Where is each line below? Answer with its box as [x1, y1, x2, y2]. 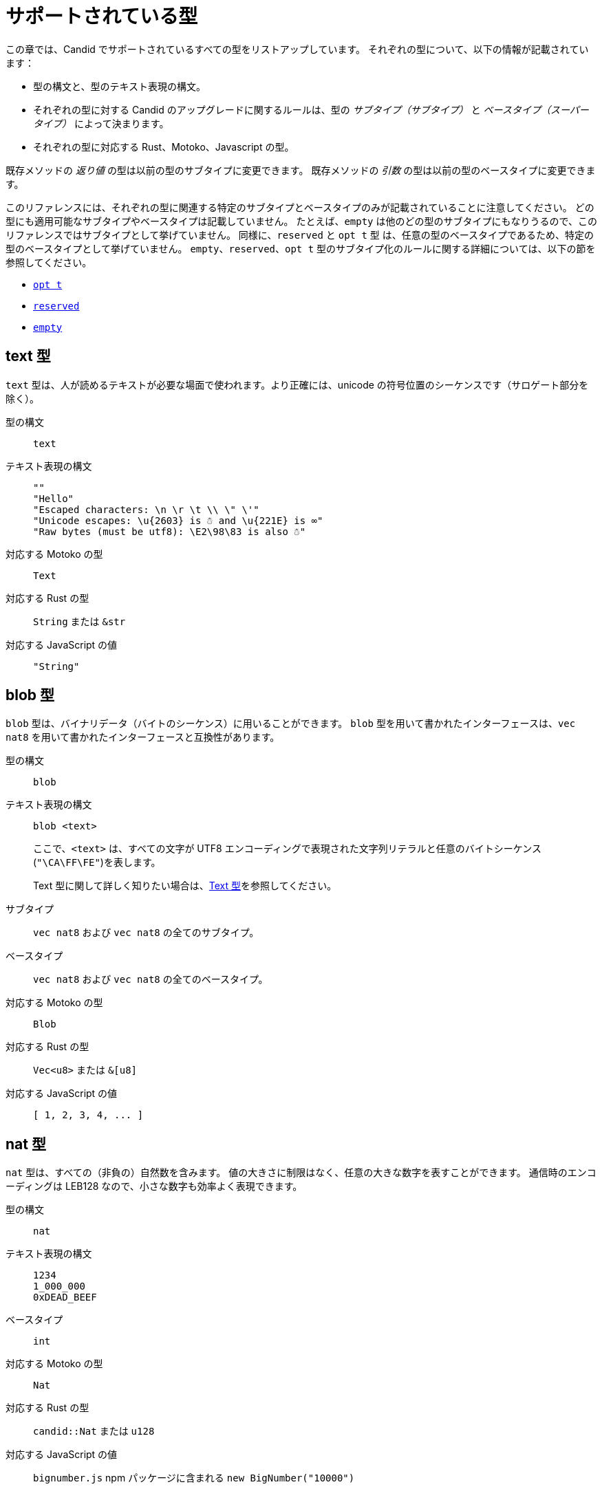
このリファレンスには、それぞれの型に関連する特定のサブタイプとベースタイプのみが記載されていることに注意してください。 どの [6, 201, 594, 213]
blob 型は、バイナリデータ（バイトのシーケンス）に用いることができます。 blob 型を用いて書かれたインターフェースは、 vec [6, 717, 576, 730]
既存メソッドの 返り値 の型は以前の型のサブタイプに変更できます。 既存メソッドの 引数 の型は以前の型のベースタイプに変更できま [6, 164, 596, 176]
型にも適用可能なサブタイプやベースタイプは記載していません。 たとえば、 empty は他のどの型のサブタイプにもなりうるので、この [6, 215, 597, 227]
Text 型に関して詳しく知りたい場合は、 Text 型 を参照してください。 [33, 880, 337, 892]
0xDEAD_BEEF [33, 1292, 97, 1303]
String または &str [33, 615, 126, 627]
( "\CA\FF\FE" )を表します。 [33, 856, 161, 869]
